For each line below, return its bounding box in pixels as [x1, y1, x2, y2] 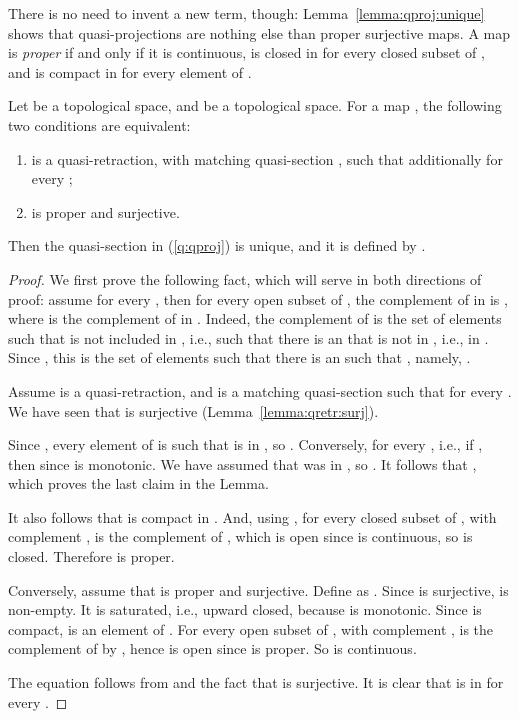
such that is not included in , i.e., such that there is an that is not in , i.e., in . [8, 327, 489, 348]
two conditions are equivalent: [8, 114, 191, 135]
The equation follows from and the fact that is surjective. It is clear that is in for [8, 672, 504, 693]
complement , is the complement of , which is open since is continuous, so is [8, 526, 473, 547]
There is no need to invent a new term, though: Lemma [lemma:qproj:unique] [8, 3, 485, 23]
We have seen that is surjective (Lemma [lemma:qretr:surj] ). [8, 400, 379, 421]
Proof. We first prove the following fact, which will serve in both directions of [8, 268, 482, 289]
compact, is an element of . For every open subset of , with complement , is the [8, 618, 494, 639]
